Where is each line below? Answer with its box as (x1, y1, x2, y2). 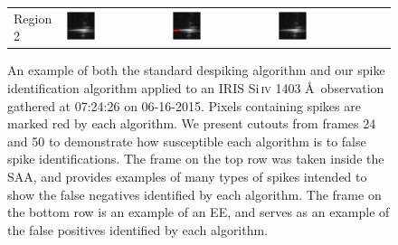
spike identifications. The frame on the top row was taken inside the (7, 149, 384, 168)
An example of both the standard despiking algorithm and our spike (7, 61, 385, 80)
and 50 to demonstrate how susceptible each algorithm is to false (7, 131, 366, 150)
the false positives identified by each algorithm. (7, 220, 269, 239)
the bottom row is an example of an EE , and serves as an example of (7, 203, 390, 221)
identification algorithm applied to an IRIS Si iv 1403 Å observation (7, 79, 384, 98)
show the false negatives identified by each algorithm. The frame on (7, 184, 382, 203)
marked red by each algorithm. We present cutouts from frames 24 (7, 114, 376, 133)
